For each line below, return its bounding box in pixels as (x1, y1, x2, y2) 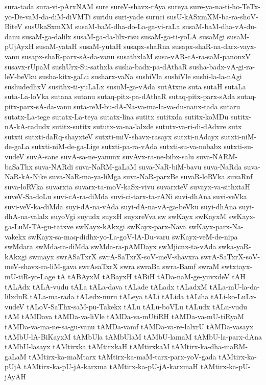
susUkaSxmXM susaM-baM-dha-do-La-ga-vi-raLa (25, 21, 180, 32)
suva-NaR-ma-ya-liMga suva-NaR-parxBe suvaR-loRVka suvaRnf (49, 171, 253, 182)
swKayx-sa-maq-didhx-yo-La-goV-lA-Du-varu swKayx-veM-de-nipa (28, 231, 238, 242)
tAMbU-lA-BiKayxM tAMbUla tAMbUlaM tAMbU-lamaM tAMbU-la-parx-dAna (5, 331, 262, 342)
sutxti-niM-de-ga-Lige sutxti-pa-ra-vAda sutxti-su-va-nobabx (32, 141, 222, 152)
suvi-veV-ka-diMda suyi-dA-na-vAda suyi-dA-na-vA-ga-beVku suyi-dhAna (5, 201, 237, 211)
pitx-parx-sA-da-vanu (5, 101, 71, 111)
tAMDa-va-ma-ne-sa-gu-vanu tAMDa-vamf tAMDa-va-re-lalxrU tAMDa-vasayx (5, 321, 254, 331)
